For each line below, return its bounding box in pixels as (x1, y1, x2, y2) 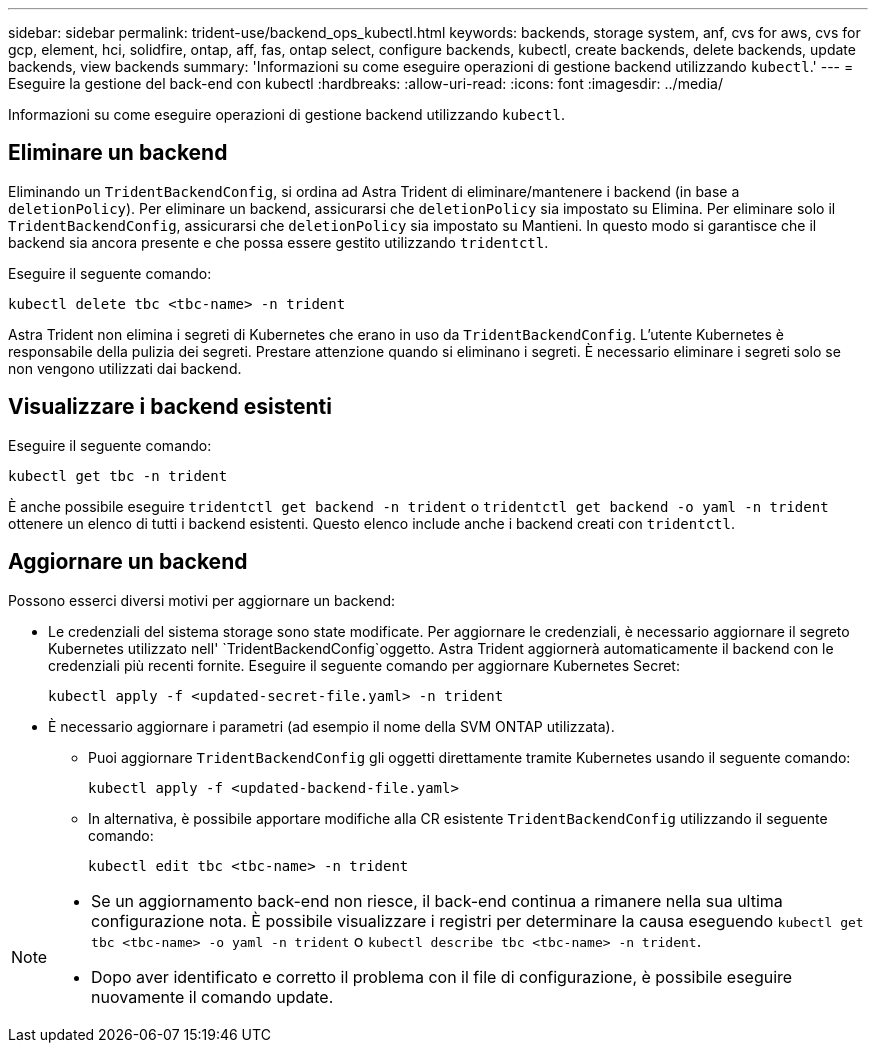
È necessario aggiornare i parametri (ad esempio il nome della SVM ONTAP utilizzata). (48, 717, 615, 735)
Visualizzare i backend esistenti (8, 394, 332, 420)
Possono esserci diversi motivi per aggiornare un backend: (8, 591, 396, 609)
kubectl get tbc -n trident (8, 467, 228, 484)
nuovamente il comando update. (91, 986, 334, 1007)
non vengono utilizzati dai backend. (8, 359, 242, 377)
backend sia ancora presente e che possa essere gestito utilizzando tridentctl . (8, 233, 549, 251)
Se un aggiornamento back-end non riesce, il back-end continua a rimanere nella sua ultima (91, 890, 783, 911)
